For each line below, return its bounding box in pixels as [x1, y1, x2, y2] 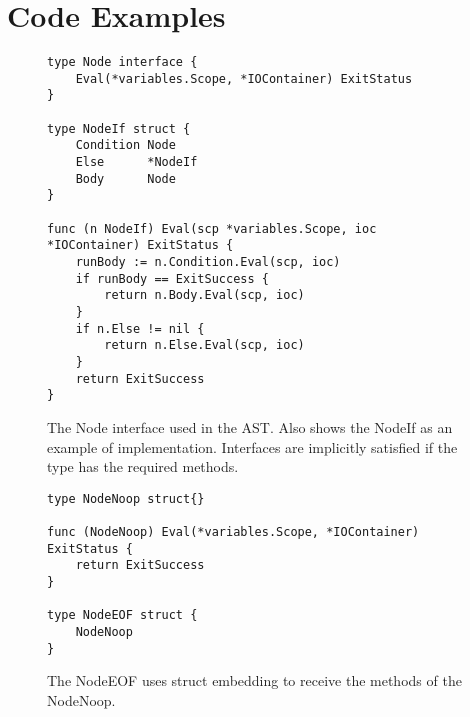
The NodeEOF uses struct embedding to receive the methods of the [47, 670, 462, 691]
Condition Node [75, 138, 176, 153]
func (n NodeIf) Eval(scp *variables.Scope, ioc [47, 221, 377, 236]
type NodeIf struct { [47, 121, 191, 136]
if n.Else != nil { [75, 321, 205, 336]
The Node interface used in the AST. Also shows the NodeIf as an [47, 416, 453, 437]
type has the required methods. [47, 456, 239, 477]
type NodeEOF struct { [47, 608, 198, 623]
